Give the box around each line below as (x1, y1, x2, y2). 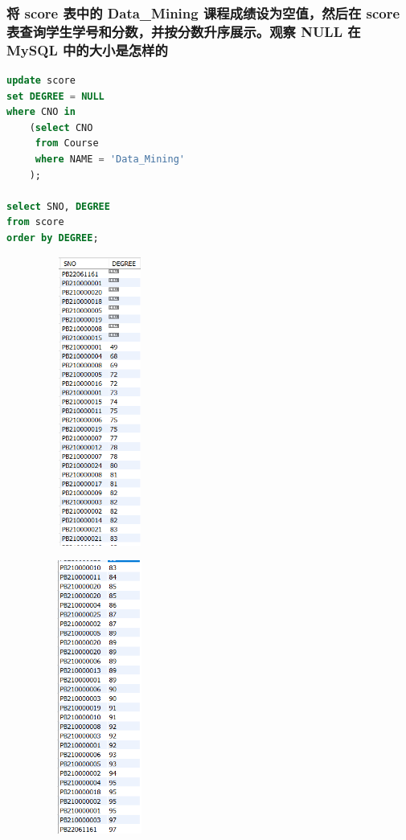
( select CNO (29, 121, 93, 133)
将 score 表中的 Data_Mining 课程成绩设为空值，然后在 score (6, 2, 400, 23)
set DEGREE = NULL (6, 90, 105, 102)
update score (6, 75, 76, 87)
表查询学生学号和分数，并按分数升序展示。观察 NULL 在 (6, 21, 361, 41)
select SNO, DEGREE (6, 200, 110, 212)
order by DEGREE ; (6, 232, 99, 244)
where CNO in (6, 106, 76, 118)
